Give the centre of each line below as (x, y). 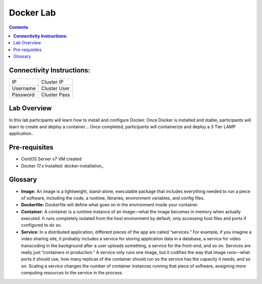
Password (23, 95)
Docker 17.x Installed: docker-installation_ (62, 166)
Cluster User (56, 88)
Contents (19, 27)
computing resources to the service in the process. (72, 273)
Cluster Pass (56, 95)
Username (24, 88)
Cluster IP (52, 82)
